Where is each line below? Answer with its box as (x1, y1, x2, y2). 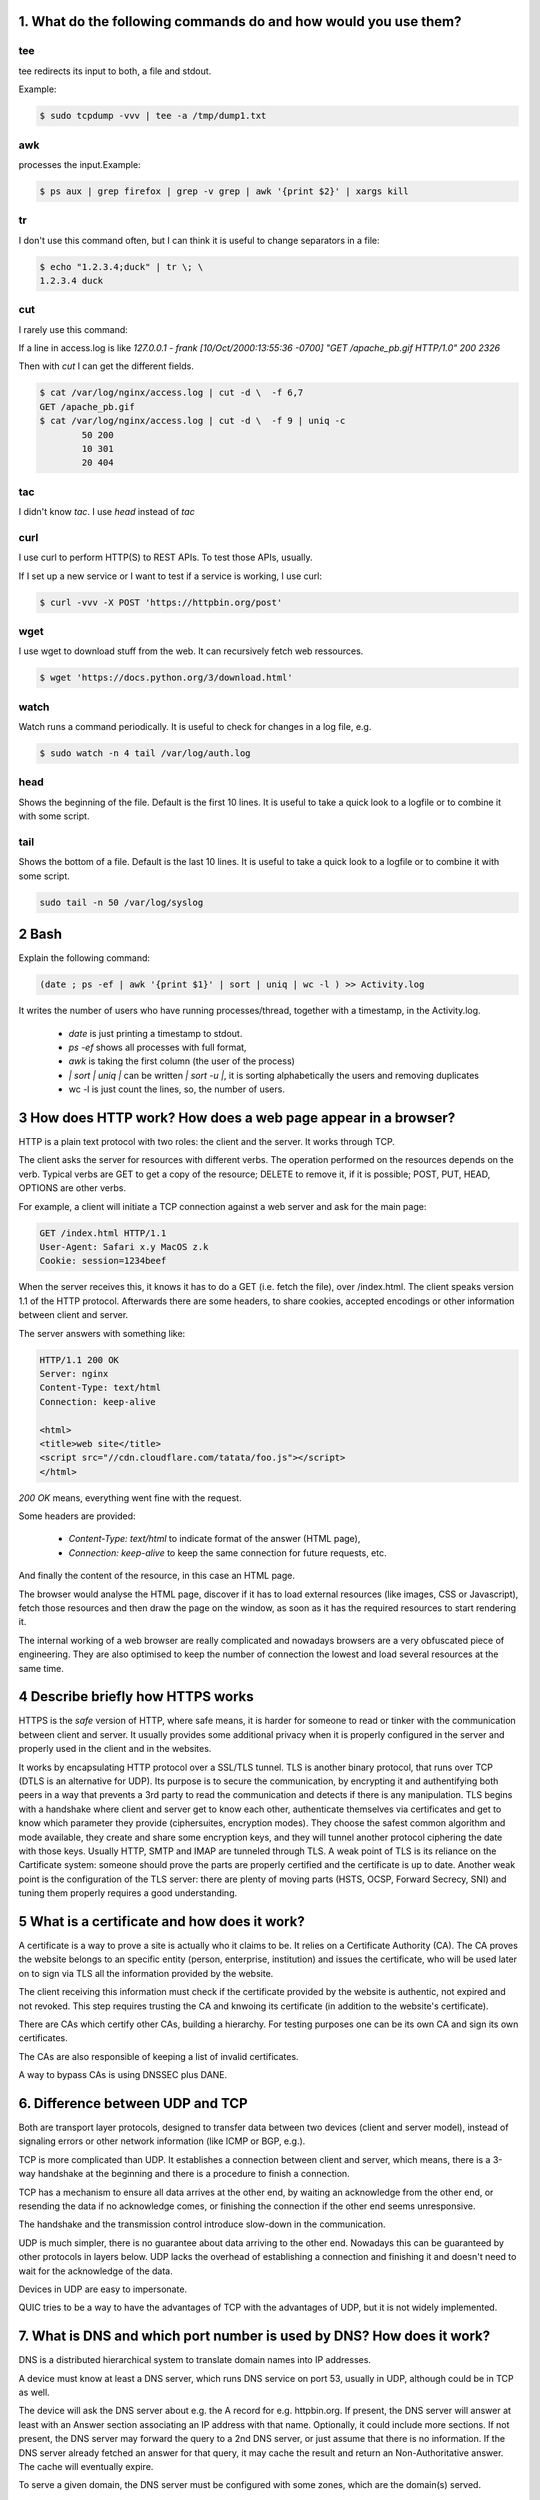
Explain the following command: (18, 952, 150, 964)
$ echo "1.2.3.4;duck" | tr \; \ (39, 261, 204, 272)
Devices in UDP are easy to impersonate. (18, 2283, 188, 2295)
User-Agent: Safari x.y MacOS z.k (39, 1241, 209, 1253)
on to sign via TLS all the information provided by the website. (18, 1967, 274, 1979)
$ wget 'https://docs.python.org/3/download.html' (39, 672, 294, 684)
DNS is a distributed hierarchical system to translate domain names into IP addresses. (18, 2354, 372, 2366)
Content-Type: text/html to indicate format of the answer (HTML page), (68, 1533, 361, 1545)
